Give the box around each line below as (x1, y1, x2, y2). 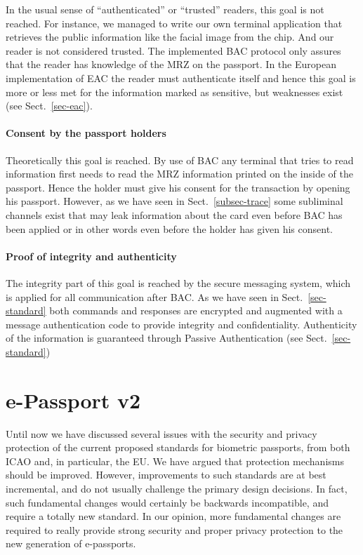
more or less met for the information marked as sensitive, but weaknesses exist (6, 84, 343, 99)
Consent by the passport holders (6, 126, 166, 140)
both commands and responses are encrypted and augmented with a (49, 303, 343, 318)
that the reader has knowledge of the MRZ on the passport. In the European (6, 57, 336, 72)
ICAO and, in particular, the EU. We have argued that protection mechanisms (6, 453, 344, 468)
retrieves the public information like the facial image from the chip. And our (6, 29, 334, 44)
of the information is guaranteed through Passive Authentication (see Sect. (6, 330, 327, 345)
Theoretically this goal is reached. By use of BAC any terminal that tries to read (6, 152, 354, 167)
